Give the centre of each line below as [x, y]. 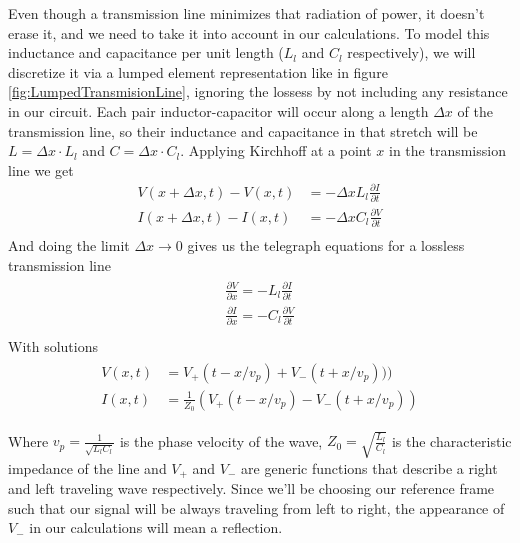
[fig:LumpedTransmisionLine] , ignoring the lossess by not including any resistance [258, 91]
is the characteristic [451, 440]
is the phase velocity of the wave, [221, 440]
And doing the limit [69, 245]
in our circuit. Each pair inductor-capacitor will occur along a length [218, 110]
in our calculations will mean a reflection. [156, 527]
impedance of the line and [87, 467]
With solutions [53, 346]
